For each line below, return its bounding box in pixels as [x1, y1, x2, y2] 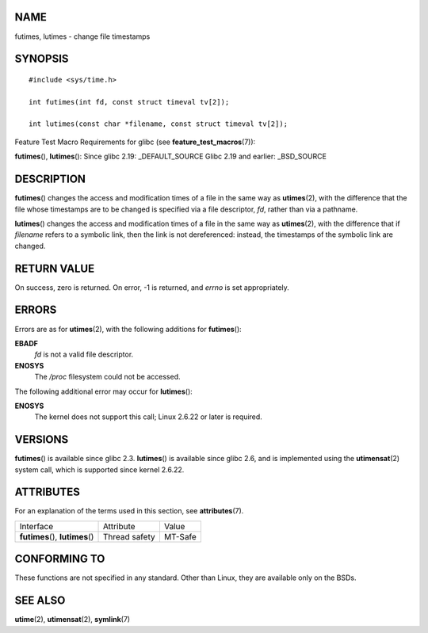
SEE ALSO [14, 594, 66, 608]
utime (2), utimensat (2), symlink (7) [14, 615, 131, 624]
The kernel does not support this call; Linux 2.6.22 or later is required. [34, 412, 263, 421]
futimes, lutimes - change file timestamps [14, 32, 151, 41]
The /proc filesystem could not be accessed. [34, 372, 182, 382]
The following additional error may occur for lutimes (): [14, 387, 193, 396]
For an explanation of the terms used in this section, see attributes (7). [14, 506, 244, 516]
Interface [19, 521, 54, 532]
